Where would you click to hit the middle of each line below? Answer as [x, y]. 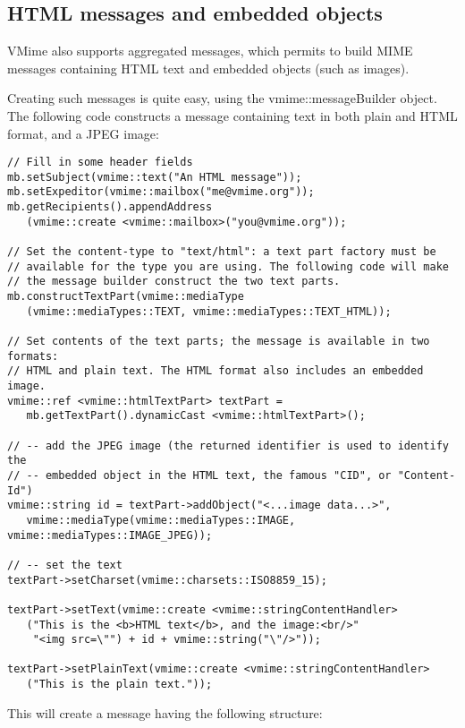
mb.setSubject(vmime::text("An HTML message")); [155, 177]
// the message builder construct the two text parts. [174, 282]
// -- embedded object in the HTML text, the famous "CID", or [199, 475]
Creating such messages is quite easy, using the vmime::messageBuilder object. [222, 98]
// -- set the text [65, 565]
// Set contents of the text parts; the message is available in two [219, 342]
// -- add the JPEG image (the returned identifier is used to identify [228, 445]
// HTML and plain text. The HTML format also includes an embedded [216, 371]
